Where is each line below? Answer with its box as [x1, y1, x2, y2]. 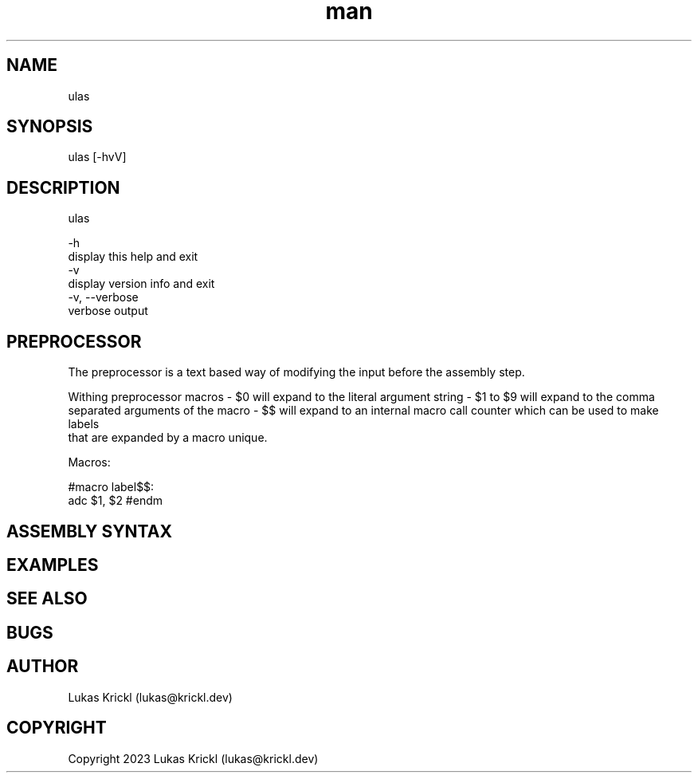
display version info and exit [68, 277, 215, 291]
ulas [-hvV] [68, 150, 127, 164]
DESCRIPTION [6, 177, 120, 198]
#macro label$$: [68, 480, 155, 494]
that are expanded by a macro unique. [68, 431, 268, 445]
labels [68, 417, 100, 431]
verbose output [68, 304, 148, 318]
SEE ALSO [6, 588, 88, 609]
